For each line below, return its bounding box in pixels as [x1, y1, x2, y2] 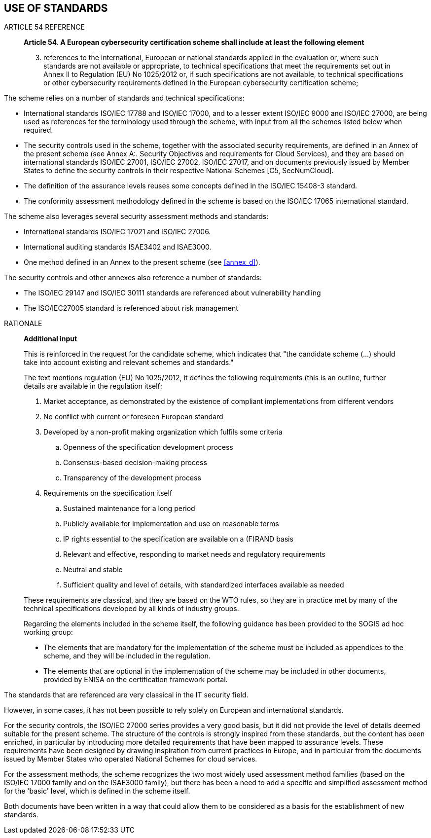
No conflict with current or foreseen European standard [43, 412, 223, 421]
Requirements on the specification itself [43, 489, 173, 498]
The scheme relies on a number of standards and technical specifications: [4, 94, 245, 103]
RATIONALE [4, 319, 42, 328]
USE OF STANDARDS [4, 2, 108, 14]
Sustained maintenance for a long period [63, 504, 195, 513]
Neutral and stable [63, 565, 123, 574]
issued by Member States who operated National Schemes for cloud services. [4, 755, 257, 764]
